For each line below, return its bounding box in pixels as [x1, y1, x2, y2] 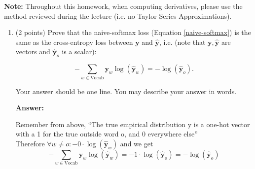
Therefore [15, 138, 45, 148]
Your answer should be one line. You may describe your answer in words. [15, 86, 237, 96]
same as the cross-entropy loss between [15, 36, 133, 47]
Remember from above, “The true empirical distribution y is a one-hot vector [15, 119, 250, 129]
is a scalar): [62, 46, 97, 57]
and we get [120, 138, 153, 148]
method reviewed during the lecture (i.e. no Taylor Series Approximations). [4, 10, 232, 21]
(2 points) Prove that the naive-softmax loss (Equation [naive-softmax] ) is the [15, 27, 251, 37]
